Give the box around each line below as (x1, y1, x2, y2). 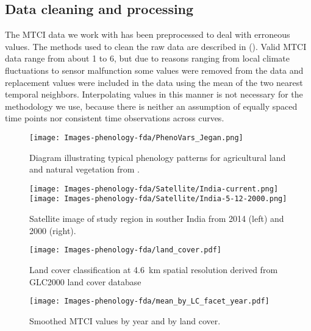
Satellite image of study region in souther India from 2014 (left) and (29, 212, 284, 225)
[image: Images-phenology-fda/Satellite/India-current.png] (29, 184, 279, 193)
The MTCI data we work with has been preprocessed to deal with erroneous (5, 28, 290, 41)
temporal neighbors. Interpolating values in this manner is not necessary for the (5, 88, 303, 101)
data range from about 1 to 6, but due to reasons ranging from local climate (5, 52, 290, 65)
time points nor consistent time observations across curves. (5, 112, 224, 124)
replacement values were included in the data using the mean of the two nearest (5, 76, 303, 88)
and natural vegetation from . (29, 163, 140, 176)
